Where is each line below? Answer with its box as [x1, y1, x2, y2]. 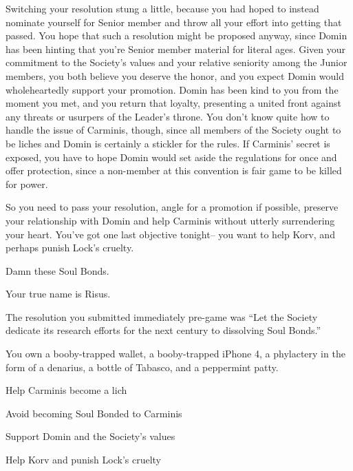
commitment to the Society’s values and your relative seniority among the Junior [6, 55, 347, 70]
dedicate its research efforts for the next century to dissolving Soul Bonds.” [6, 323, 321, 337]
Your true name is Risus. [6, 286, 111, 301]
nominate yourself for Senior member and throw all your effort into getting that [6, 14, 342, 29]
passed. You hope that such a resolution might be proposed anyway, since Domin [6, 28, 347, 43]
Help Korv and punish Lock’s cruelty [6, 452, 162, 467]
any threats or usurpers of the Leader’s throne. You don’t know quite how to [6, 109, 330, 123]
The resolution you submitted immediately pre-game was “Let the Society [6, 309, 318, 324]
